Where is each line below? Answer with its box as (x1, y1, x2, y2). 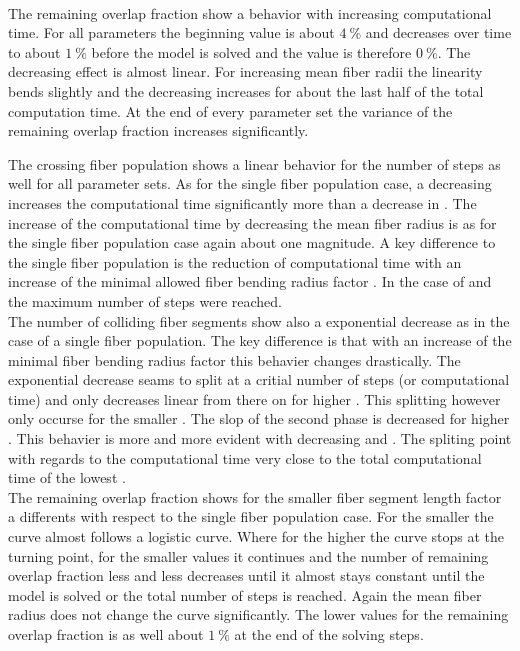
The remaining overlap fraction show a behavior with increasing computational (8, 2, 492, 23)
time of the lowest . (8, 467, 126, 488)
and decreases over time (365, 22, 512, 43)
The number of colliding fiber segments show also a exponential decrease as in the (8, 310, 510, 331)
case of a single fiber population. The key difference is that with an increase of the (8, 330, 512, 351)
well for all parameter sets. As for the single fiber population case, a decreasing (8, 173, 492, 194)
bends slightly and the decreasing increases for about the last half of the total (8, 80, 484, 101)
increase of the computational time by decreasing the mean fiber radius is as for (8, 212, 497, 233)
